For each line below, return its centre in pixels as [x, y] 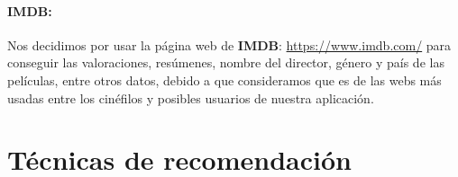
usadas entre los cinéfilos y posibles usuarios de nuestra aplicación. [191, 97]
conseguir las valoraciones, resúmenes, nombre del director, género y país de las [226, 62]
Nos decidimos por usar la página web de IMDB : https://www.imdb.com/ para [229, 44]
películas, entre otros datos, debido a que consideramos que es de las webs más [224, 80]
